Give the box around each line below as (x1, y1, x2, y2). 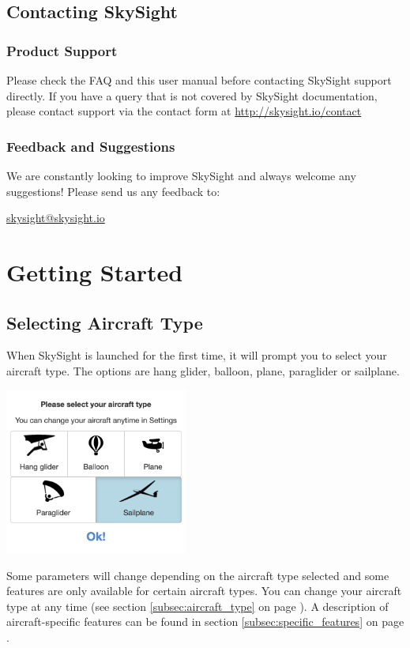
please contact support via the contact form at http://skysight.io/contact (6, 103, 362, 119)
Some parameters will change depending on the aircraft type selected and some (6, 567, 389, 583)
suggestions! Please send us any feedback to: (6, 183, 220, 199)
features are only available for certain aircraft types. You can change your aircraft (6, 582, 402, 599)
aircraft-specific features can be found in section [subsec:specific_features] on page (6, 613, 404, 630)
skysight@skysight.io (6, 209, 105, 226)
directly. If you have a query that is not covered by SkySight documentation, (6, 87, 378, 104)
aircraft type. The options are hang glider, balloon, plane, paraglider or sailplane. (6, 362, 400, 379)
